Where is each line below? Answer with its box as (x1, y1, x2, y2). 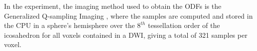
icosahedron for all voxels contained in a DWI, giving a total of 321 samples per (4, 29, 248, 40)
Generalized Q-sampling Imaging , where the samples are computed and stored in (4, 10, 253, 21)
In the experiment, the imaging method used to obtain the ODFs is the (4, 1, 222, 11)
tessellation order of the (147, 20, 220, 30)
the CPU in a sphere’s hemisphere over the (4, 20, 135, 30)
